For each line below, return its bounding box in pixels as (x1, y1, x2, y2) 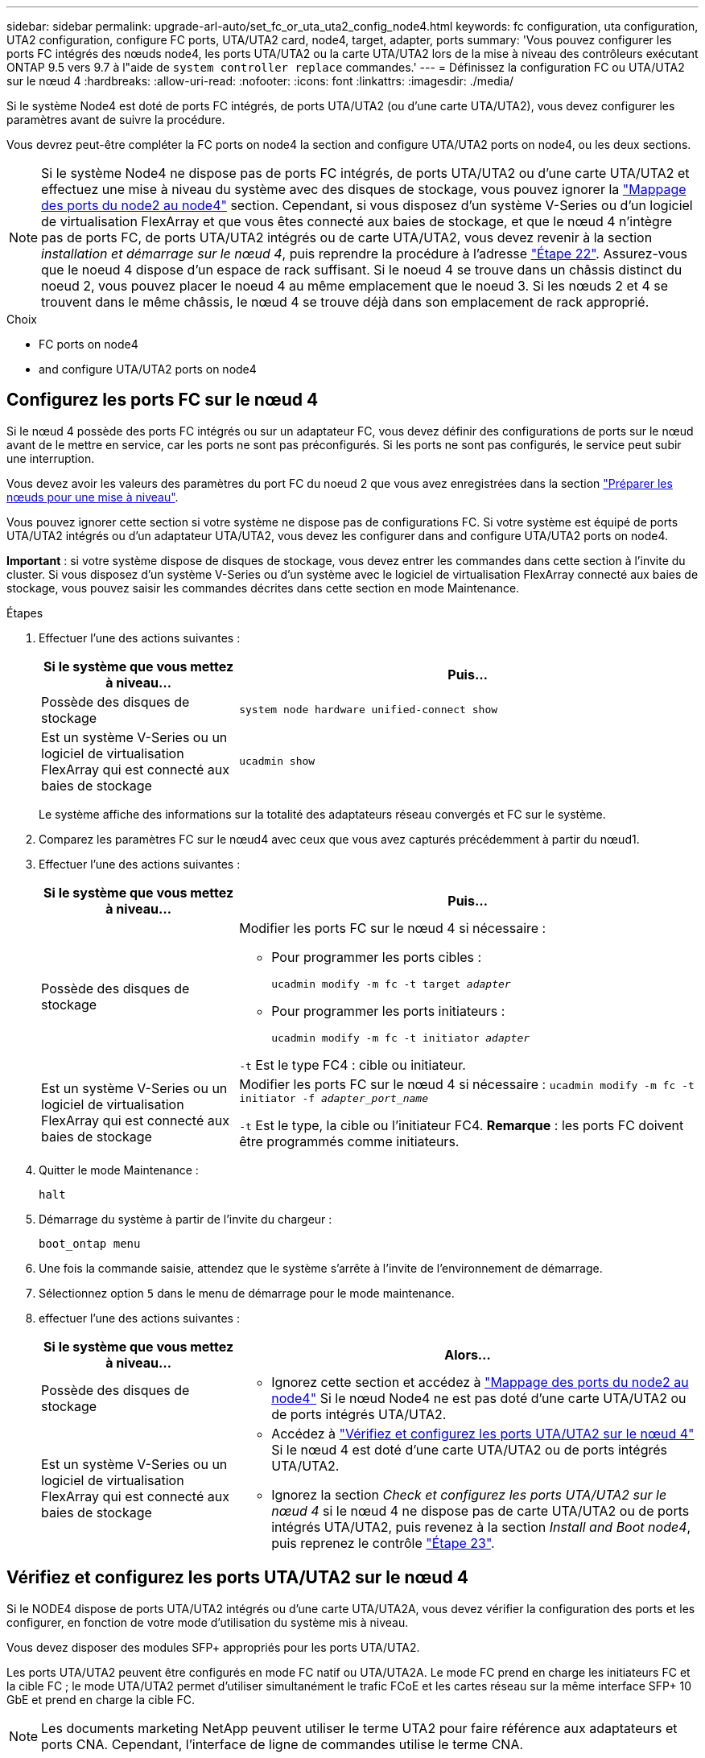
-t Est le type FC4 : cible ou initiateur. (239, 1056, 466, 1073)
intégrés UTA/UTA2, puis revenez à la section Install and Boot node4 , (271, 1518, 691, 1535)
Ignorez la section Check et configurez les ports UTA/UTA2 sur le (271, 1486, 667, 1503)
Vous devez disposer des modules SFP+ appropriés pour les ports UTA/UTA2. (6, 1640, 420, 1654)
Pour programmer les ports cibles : (271, 948, 482, 965)
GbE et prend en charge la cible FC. (6, 1692, 196, 1706)
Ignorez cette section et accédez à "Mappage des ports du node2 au (271, 1373, 689, 1390)
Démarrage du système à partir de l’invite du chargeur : (39, 1211, 332, 1226)
